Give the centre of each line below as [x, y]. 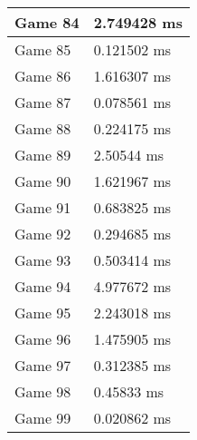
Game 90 [43, 181]
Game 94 [43, 286]
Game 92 [43, 234]
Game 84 [47, 22]
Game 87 [43, 102]
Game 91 [43, 207]
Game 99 [43, 418]
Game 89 [43, 155]
